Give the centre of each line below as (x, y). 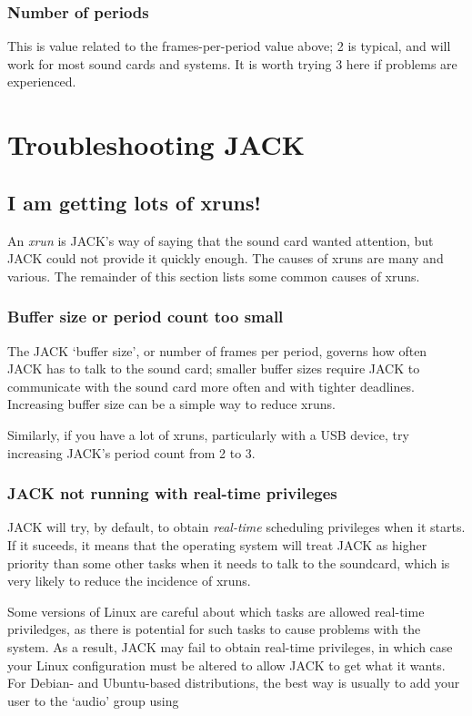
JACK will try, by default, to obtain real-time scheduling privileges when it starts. (236, 527)
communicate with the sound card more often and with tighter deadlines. (211, 386)
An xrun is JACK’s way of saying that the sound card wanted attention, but (221, 240)
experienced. (42, 82)
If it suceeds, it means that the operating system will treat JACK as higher (217, 544)
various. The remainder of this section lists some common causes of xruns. (214, 276)
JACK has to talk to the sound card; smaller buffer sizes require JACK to (214, 368)
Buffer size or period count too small (146, 317)
